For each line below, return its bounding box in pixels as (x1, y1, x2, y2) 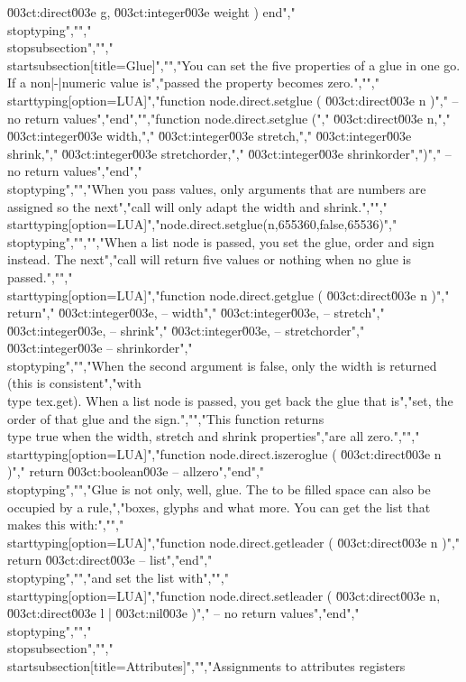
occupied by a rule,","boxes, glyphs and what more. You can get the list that (7, 497, 431, 516)
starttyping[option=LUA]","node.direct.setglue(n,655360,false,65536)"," (7, 215, 397, 234)
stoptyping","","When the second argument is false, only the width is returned (7, 355, 437, 374)
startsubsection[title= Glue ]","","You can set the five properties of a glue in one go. (7, 55, 461, 74)
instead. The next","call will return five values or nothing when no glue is (7, 250, 411, 269)
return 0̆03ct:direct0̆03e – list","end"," (7, 550, 213, 569)
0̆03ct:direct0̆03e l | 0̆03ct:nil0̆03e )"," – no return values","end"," (7, 604, 360, 622)
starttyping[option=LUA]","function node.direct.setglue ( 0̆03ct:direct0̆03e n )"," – (7, 90, 459, 109)
